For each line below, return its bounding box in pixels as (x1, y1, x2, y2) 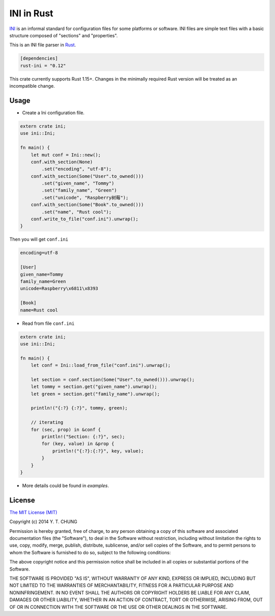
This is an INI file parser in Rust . (9, 42, 76, 48)
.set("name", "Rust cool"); (41, 209, 112, 215)
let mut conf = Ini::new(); (31, 152, 101, 158)
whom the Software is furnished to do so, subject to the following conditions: (9, 549, 171, 555)
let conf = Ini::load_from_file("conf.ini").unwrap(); (31, 363, 171, 368)
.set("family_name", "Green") (41, 188, 117, 193)
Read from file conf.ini (22, 320, 75, 326)
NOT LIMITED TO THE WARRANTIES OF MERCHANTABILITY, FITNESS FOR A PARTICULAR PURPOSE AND (9, 582, 234, 588)
